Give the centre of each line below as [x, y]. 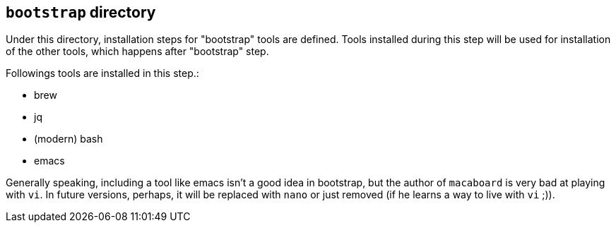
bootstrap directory [81, 12]
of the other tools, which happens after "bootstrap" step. [137, 52]
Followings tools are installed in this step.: [102, 73]
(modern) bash [69, 139]
